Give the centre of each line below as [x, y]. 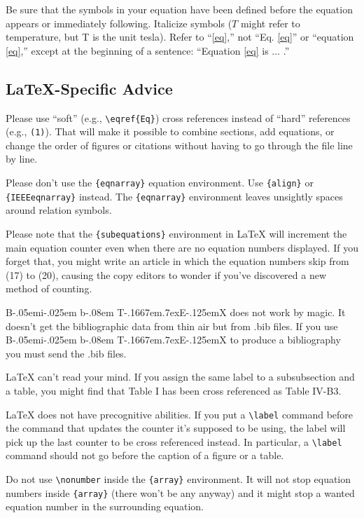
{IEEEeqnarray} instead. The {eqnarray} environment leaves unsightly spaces [174, 196]
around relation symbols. [59, 210]
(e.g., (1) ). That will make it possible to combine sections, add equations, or [170, 131]
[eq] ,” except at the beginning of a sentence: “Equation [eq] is [137, 50]
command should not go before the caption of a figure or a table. [145, 455]
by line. [22, 159]
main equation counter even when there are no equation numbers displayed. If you [182, 247]
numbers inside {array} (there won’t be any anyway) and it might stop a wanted [180, 492]
